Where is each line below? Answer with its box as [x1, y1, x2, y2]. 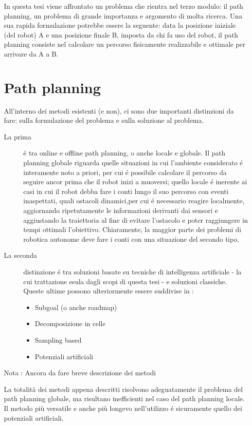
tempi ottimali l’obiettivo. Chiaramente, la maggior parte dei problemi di [23, 224, 241, 234]
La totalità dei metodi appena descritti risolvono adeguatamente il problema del [4, 384, 243, 394]
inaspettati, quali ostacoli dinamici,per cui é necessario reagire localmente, [23, 195, 245, 206]
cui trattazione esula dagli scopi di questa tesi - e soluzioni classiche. [23, 276, 227, 286]
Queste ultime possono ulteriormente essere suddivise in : [23, 286, 194, 296]
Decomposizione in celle [35, 318, 106, 329]
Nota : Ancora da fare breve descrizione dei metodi [4, 368, 156, 378]
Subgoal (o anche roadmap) [35, 302, 117, 312]
